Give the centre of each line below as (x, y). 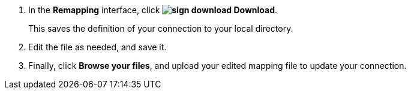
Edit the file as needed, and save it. (97, 47)
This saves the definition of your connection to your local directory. (161, 28)
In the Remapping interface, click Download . (153, 10)
